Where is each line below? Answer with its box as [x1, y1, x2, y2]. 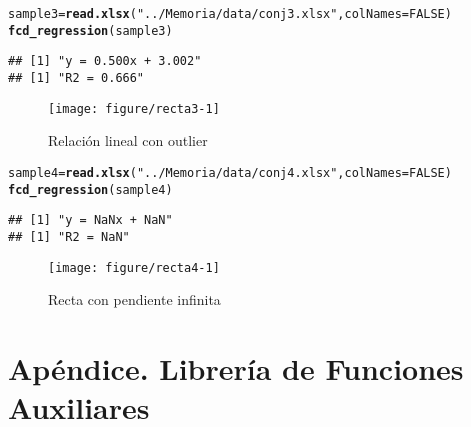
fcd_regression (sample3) [8, 23, 173, 38]
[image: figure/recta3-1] [48, 101, 220, 116]
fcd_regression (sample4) [8, 182, 173, 197]
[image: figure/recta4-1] [48, 260, 220, 275]
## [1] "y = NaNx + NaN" [8, 213, 173, 228]
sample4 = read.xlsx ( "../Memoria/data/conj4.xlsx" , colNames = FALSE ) [8, 165, 452, 180]
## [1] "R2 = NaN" [8, 229, 130, 244]
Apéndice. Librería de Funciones [8, 347, 464, 388]
